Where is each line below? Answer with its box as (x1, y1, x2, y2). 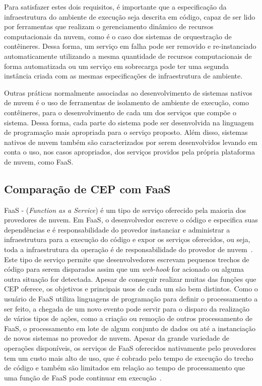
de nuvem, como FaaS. (4, 156, 74, 167)
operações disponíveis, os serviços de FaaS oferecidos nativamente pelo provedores (4, 343, 256, 353)
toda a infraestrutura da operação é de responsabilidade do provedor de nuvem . (4, 244, 253, 255)
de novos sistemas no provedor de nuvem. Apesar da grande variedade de (4, 333, 229, 343)
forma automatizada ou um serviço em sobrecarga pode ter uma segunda (4, 60, 229, 71)
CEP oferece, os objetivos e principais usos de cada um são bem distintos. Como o (4, 283, 258, 294)
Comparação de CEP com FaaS (4, 181, 171, 196)
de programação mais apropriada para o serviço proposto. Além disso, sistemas (4, 127, 248, 137)
